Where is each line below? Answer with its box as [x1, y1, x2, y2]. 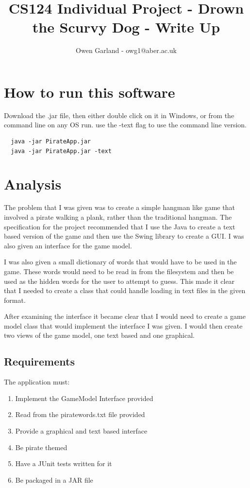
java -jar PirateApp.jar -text [11, 147, 112, 155]
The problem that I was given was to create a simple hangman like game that [4, 202, 235, 212]
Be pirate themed [15, 442, 67, 452]
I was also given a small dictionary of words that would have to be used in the [4, 257, 237, 267]
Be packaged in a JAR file [15, 474, 93, 485]
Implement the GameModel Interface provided [15, 393, 153, 403]
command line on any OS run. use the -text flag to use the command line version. [4, 120, 247, 130]
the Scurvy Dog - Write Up [32, 17, 220, 37]
